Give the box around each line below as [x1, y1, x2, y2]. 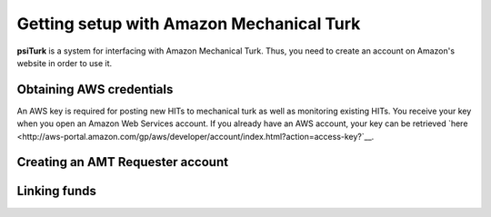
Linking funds [16, 183, 97, 199]
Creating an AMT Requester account [16, 154, 229, 170]
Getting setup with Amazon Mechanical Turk [16, 14, 361, 34]
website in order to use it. [16, 57, 113, 68]
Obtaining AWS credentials [16, 82, 174, 97]
